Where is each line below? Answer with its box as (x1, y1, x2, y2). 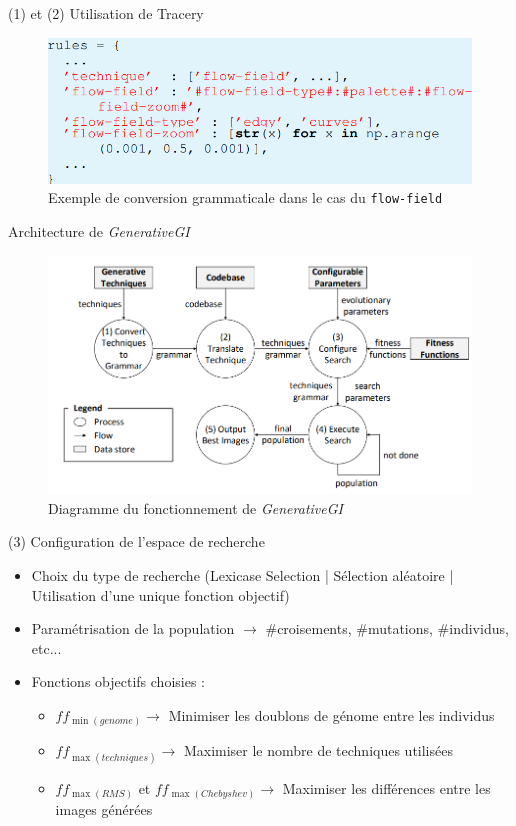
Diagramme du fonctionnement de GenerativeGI (48, 497, 343, 518)
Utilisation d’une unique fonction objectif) (31, 584, 290, 605)
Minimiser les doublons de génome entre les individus (168, 704, 495, 725)
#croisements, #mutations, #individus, (265, 618, 509, 639)
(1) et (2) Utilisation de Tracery (8, 3, 204, 23)
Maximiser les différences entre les (282, 777, 491, 798)
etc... (31, 637, 62, 658)
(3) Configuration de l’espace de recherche (8, 531, 265, 552)
